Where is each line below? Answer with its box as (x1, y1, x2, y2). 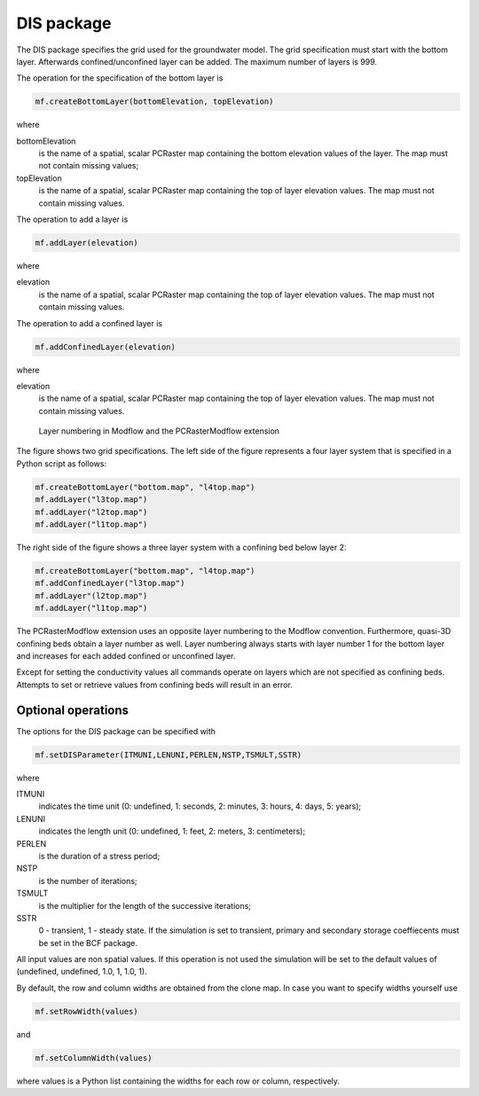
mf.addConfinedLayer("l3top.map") (35, 578, 185, 589)
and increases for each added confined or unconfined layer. (16, 650, 236, 661)
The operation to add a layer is (16, 214, 129, 225)
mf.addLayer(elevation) (35, 238, 139, 248)
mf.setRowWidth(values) (35, 1006, 139, 1016)
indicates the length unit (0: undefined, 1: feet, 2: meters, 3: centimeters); (38, 826, 306, 837)
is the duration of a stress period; (38, 850, 161, 861)
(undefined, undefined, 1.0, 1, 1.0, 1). (16, 967, 147, 977)
